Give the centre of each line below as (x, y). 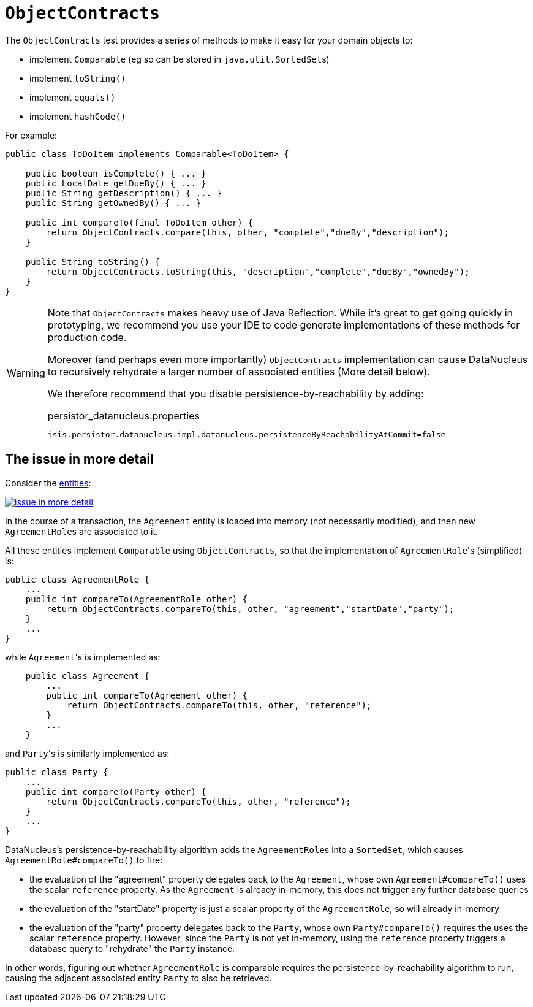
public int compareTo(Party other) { (116, 791)
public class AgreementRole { (77, 579)
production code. (87, 337)
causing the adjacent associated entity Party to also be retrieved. (138, 978)
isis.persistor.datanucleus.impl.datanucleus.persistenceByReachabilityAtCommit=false (247, 434)
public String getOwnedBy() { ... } (113, 203)
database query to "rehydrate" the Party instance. (132, 948)
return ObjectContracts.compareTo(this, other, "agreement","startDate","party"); (250, 609)
